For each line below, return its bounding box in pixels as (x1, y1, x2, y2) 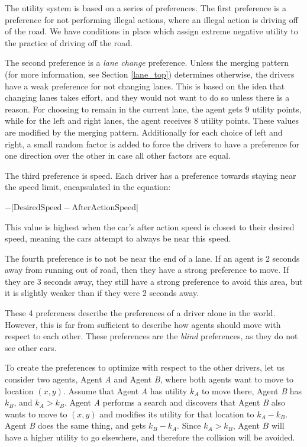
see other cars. (5, 341, 57, 353)
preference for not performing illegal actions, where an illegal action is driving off (5, 13, 298, 25)
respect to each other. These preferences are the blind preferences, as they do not (5, 330, 298, 342)
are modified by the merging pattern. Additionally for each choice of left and (5, 126, 283, 138)
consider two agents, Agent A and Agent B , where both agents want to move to (5, 373, 293, 385)
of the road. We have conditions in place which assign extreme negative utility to (5, 25, 298, 37)
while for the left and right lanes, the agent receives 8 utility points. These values (5, 114, 299, 127)
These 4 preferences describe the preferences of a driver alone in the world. (5, 307, 276, 319)
